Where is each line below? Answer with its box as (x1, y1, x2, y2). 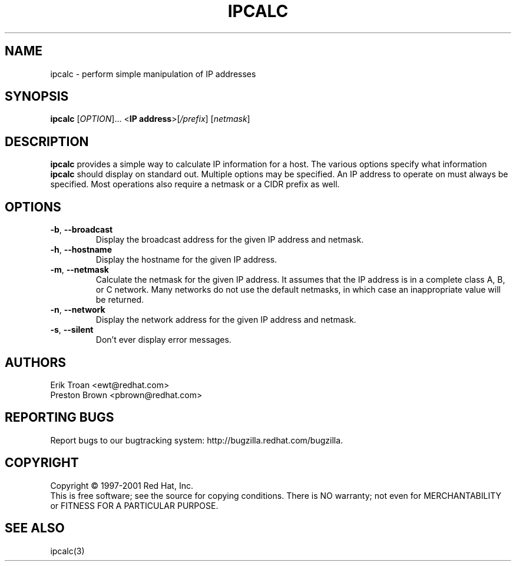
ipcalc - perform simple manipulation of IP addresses (50, 68, 256, 79)
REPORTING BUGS (5, 410, 114, 425)
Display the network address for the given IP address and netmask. (95, 315, 356, 325)
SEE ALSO (5, 521, 65, 536)
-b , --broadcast (50, 224, 113, 235)
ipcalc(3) (50, 545, 85, 556)
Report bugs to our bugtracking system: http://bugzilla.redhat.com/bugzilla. (50, 435, 343, 445)
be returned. (95, 294, 144, 305)
